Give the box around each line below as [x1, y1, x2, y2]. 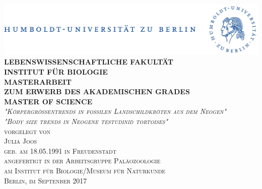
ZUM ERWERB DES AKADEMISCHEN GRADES [4, 86, 190, 97]
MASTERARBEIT [4, 76, 72, 87]
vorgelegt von [4, 125, 51, 136]
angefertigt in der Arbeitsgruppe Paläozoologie [4, 155, 161, 166]
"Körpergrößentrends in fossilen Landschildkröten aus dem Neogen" [4, 106, 227, 116]
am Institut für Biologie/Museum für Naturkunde [4, 165, 166, 176]
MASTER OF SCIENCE [4, 96, 93, 106]
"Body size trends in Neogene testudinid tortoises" [4, 116, 168, 127]
